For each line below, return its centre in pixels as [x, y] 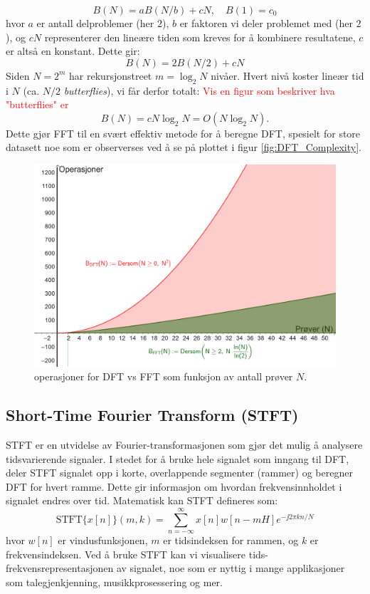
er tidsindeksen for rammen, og [231, 540]
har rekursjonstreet [111, 75]
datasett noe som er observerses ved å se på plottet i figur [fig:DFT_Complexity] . [184, 147]
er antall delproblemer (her [95, 23]
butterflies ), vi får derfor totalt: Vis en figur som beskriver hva [199, 90]
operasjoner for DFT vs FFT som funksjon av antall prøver [164, 376]
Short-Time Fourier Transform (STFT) [152, 415]
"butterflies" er [37, 104]
